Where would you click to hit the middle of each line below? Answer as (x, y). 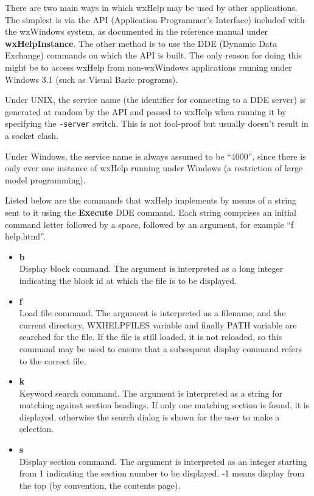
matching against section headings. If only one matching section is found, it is (164, 405)
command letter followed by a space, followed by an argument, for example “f (149, 224)
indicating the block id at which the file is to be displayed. (128, 280)
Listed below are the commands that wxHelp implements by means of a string (151, 200)
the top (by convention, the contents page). (100, 485)
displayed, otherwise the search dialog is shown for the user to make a (149, 416)
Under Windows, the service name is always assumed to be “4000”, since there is (155, 156)
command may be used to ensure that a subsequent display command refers (160, 348)
